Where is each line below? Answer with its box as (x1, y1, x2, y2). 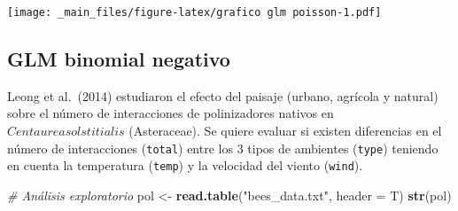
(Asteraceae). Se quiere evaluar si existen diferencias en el (128, 121, 442, 140)
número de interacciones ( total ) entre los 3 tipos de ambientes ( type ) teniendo (7, 138, 439, 157)
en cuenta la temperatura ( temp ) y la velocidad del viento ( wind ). (7, 156, 363, 175)
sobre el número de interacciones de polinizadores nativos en (7, 104, 334, 122)
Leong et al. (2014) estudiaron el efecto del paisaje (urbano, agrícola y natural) (7, 86, 439, 105)
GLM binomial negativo (7, 45, 230, 73)
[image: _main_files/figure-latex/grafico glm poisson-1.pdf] (7, 6, 382, 19)
